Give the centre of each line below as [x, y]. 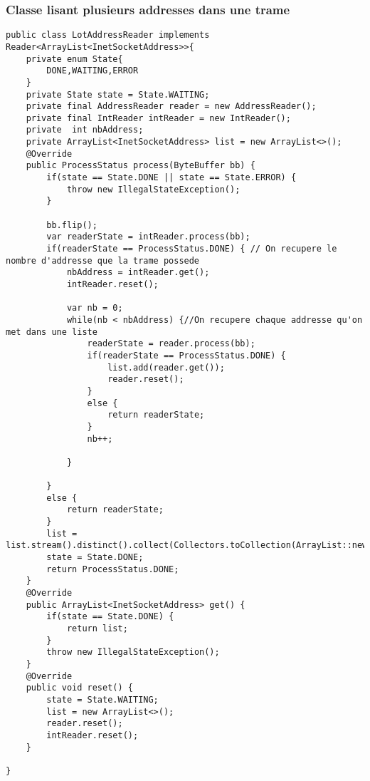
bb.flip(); [72, 225]
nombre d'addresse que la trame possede [103, 260]
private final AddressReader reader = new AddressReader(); [171, 107]
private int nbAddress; [85, 130]
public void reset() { [79, 688]
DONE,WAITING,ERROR [92, 71]
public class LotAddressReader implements [108, 35]
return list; [97, 629]
